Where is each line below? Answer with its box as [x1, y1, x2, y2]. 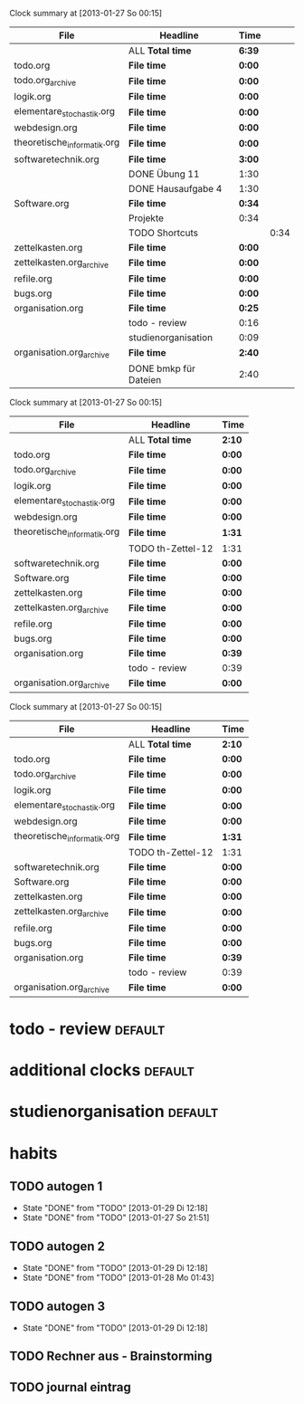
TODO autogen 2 [9, 1238, 106, 1254]
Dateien [128, 373, 162, 386]
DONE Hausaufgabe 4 [128, 182, 223, 195]
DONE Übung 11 [128, 167, 200, 180]
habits [9, 1142, 58, 1163]
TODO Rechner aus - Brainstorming [9, 1349, 213, 1364]
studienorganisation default [9, 1102, 219, 1122]
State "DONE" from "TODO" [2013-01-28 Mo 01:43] [22, 1272, 214, 1284]
